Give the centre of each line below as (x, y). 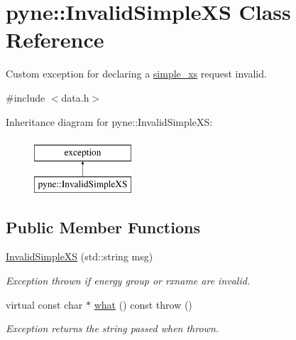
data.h (75, 97)
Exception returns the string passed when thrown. (113, 328)
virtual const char (44, 304)
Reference (55, 39)
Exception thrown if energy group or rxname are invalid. (128, 281)
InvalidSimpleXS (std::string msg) (80, 256)
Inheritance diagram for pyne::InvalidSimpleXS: (109, 121)
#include (26, 97)
